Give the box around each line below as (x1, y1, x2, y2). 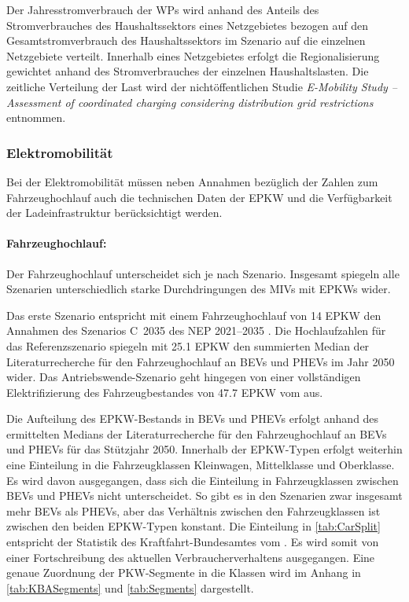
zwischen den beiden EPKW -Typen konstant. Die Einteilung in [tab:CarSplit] (6, 518, 381, 534)
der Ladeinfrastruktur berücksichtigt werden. (6, 204, 223, 221)
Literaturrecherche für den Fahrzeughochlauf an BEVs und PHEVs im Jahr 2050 (6, 353, 395, 369)
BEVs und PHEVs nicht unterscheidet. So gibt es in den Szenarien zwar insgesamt (6, 487, 403, 504)
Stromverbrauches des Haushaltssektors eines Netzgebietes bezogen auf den (6, 17, 368, 33)
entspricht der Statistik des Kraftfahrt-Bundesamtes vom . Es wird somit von (6, 534, 379, 550)
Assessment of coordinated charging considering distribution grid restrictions (6, 94, 374, 110)
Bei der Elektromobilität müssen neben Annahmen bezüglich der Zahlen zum (6, 173, 378, 189)
